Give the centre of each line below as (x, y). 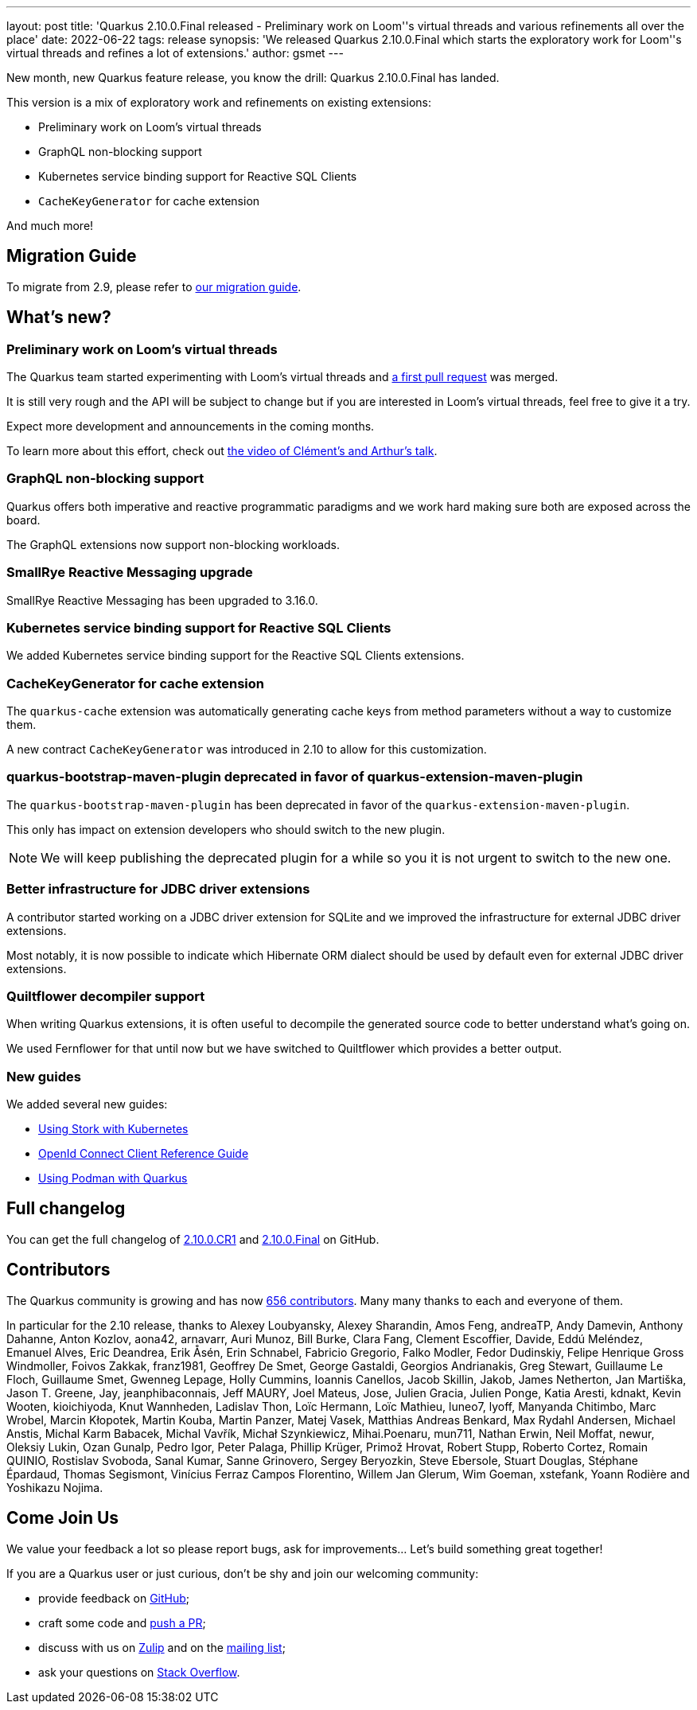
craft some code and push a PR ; (122, 1622)
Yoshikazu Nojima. (55, 1487)
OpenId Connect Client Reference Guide (144, 1154)
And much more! (50, 226)
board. (23, 520)
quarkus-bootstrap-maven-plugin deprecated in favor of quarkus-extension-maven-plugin (295, 777)
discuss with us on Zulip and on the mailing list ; (162, 1647)
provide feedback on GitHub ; (114, 1598)
